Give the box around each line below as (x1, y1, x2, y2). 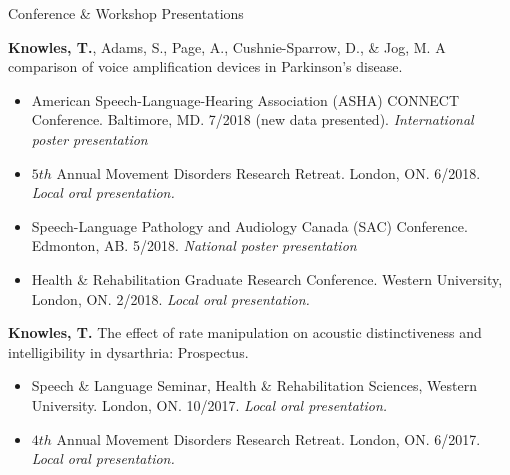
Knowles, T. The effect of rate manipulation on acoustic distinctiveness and (8, 322, 482, 343)
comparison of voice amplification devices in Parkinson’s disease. (8, 56, 403, 77)
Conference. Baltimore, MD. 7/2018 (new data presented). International (31, 109, 474, 130)
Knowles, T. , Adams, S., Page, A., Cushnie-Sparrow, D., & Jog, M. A (8, 36, 446, 57)
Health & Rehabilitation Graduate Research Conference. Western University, (31, 268, 503, 289)
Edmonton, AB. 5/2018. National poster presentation (31, 235, 357, 256)
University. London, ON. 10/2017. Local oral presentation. (31, 394, 388, 415)
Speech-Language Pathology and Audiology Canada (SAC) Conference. (31, 215, 468, 236)
